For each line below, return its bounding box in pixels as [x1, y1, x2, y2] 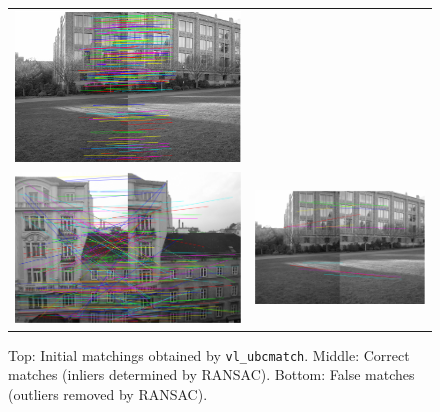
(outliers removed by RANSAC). [8, 383, 208, 404]
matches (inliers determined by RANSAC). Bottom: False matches [8, 364, 415, 385]
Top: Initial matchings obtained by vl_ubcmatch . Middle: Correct [8, 344, 410, 365]
